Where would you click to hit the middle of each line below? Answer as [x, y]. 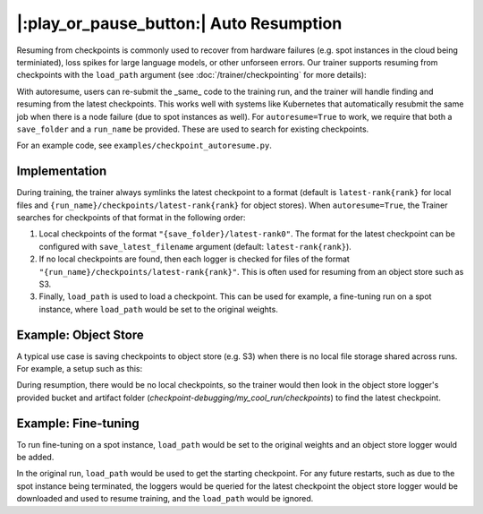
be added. [35, 458]
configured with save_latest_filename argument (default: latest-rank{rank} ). [195, 246]
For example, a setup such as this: [80, 368]
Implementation [62, 171]
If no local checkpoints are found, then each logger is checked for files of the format [195, 259]
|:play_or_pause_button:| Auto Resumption [179, 23]
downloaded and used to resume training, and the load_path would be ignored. [165, 499]
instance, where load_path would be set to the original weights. [159, 309]
